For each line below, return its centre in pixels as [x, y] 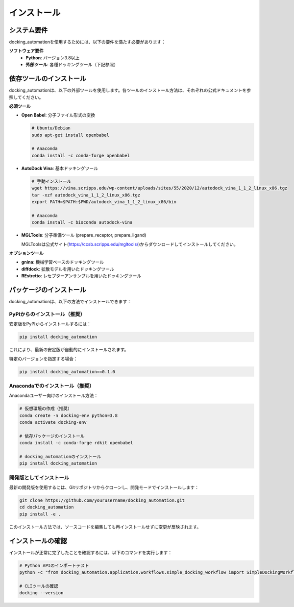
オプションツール [26, 253]
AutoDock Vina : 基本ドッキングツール [60, 168]
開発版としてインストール [39, 478]
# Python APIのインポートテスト [54, 565]
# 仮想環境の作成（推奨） [46, 409]
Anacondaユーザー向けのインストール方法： [54, 396]
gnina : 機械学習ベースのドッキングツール [63, 262]
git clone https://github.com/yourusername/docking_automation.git [102, 500]
